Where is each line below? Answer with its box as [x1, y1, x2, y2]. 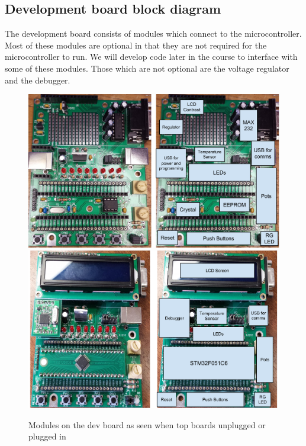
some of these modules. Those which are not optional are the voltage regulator [5, 62, 289, 74]
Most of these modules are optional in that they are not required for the [5, 38, 267, 51]
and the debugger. [5, 73, 70, 86]
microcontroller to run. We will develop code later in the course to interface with [5, 50, 298, 63]
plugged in [28, 430, 66, 442]
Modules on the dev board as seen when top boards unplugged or [28, 418, 266, 431]
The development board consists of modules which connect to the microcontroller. [5, 27, 302, 40]
